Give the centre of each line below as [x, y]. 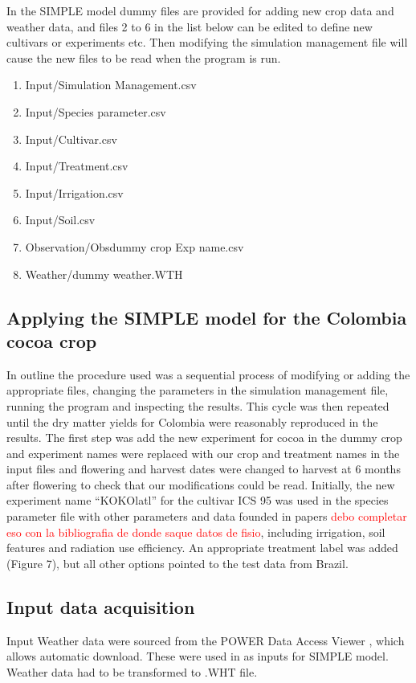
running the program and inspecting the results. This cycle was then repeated [198, 405]
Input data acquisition [101, 606]
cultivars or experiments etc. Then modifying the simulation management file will [207, 42]
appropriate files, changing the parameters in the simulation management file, [198, 390]
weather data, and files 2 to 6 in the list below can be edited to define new [190, 26]
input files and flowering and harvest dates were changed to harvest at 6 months [204, 469]
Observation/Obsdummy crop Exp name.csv [135, 246]
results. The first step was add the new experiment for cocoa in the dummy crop [204, 438]
